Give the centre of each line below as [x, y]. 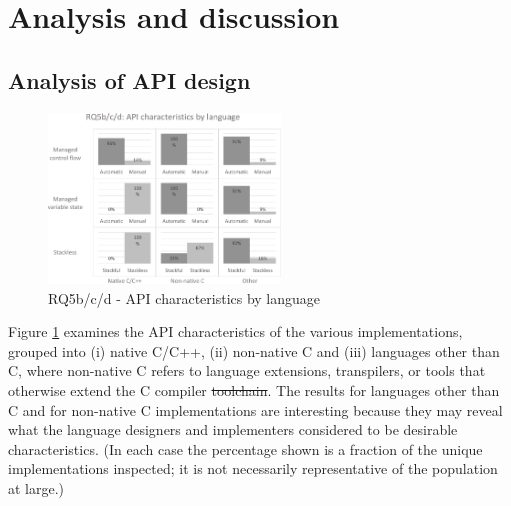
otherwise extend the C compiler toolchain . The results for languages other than [254, 390]
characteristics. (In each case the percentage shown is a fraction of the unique [245, 448]
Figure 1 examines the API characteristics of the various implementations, [235, 331]
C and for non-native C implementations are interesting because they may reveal [255, 409]
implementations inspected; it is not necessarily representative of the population [253, 468]
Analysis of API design [129, 79]
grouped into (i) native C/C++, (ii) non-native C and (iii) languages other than [254, 350]
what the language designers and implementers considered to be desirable [233, 429]
